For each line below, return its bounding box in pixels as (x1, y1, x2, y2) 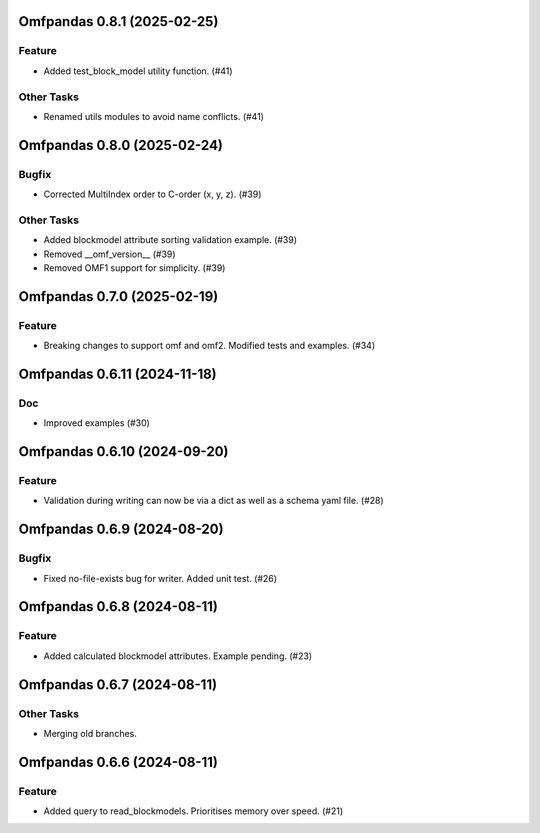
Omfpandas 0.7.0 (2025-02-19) (18, 288, 219, 305)
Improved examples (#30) (43, 417, 150, 429)
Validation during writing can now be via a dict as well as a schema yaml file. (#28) (43, 495, 384, 507)
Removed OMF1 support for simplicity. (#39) (43, 261, 226, 274)
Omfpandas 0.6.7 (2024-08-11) (18, 676, 218, 693)
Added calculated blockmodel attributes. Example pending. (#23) (43, 650, 313, 662)
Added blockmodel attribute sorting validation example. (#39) (43, 234, 298, 246)
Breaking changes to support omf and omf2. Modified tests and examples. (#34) (43, 340, 375, 352)
